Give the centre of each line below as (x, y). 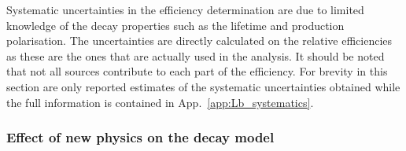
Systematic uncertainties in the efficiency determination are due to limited (185, 9)
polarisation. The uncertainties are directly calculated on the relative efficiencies (199, 41)
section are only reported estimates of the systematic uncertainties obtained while (203, 86)
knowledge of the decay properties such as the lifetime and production (175, 25)
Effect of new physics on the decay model (140, 137)
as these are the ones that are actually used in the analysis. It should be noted (196, 55)
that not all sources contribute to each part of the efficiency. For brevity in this (197, 71)
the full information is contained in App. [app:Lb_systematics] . (160, 102)
